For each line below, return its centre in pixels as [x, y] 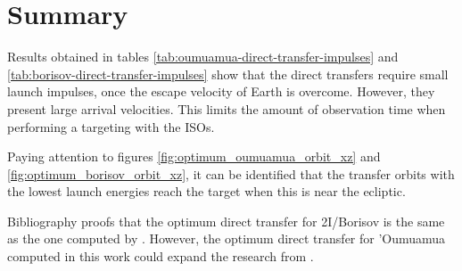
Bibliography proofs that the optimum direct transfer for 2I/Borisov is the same [226, 221]
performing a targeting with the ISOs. [111, 126]
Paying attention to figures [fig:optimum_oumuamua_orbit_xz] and [194, 156]
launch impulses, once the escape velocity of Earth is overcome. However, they [221, 91]
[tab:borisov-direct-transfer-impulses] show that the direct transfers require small [228, 74]
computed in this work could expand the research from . [161, 256]
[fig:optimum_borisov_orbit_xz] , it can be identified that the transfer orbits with [231, 173]
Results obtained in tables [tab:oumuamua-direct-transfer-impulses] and [203, 57]
